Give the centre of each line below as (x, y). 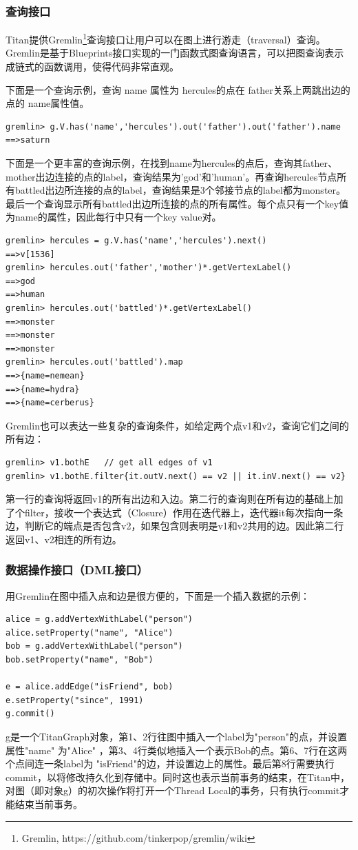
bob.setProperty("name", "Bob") (80, 660)
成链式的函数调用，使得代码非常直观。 (92, 67)
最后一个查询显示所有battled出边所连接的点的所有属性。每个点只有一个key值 (177, 203)
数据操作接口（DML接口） (77, 570)
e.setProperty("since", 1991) (75, 700)
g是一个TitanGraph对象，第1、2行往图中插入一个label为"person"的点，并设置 (177, 737)
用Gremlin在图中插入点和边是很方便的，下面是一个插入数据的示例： (158, 595)
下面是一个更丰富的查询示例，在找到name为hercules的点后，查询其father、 (171, 163)
